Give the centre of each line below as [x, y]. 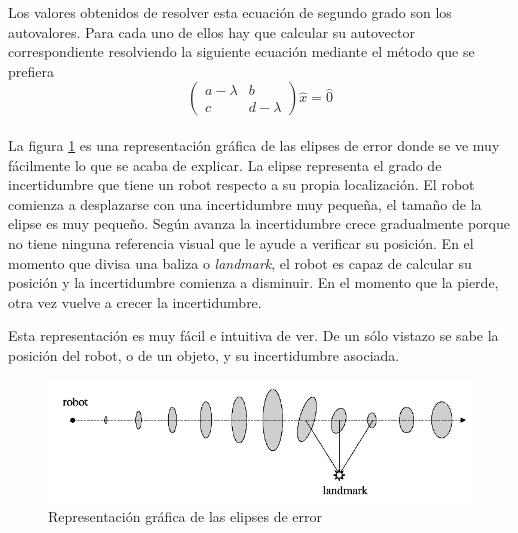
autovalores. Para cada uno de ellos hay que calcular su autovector [211, 31]
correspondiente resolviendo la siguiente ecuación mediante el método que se [241, 51]
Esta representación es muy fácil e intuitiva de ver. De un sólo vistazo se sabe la [253, 335]
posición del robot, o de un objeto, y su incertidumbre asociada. [204, 354]
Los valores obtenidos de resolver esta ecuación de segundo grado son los [230, 12]
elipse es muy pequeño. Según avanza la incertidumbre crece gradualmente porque [259, 223]
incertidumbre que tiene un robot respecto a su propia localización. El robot [241, 184]
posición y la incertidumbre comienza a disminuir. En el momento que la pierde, [253, 282]
